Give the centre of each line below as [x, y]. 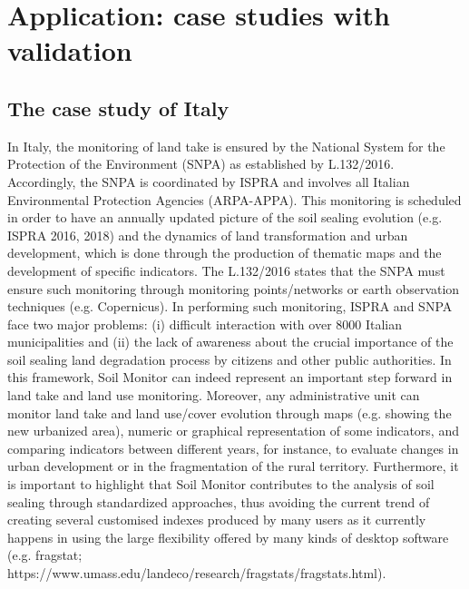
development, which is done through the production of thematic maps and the [225, 253]
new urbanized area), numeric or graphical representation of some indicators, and [233, 431]
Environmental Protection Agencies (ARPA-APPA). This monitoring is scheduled [234, 199]
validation [70, 50]
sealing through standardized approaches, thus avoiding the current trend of [219, 501]
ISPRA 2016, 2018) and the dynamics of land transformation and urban [208, 235]
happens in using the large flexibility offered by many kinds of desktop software [228, 537]
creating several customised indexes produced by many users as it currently [217, 520]
